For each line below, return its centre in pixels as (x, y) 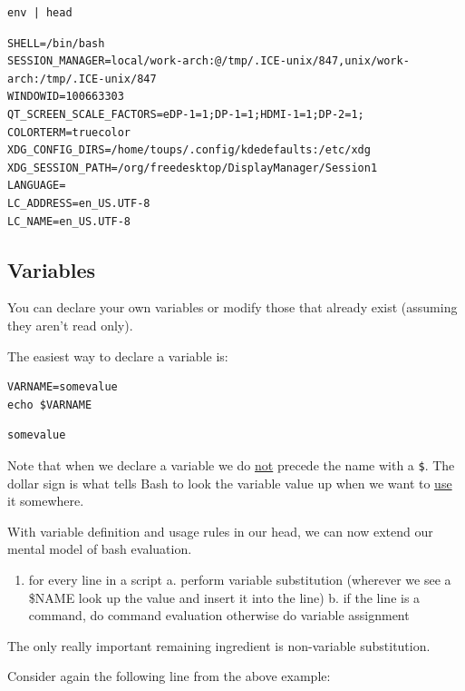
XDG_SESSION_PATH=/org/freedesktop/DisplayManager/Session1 (193, 168)
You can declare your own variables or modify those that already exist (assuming (232, 307)
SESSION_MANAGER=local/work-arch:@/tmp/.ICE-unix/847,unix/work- (208, 61)
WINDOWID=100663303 (66, 97)
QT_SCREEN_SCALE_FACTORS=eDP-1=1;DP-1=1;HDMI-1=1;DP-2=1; (186, 114)
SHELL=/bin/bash (56, 43)
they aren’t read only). (70, 325)
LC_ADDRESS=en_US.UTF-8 (79, 203)
